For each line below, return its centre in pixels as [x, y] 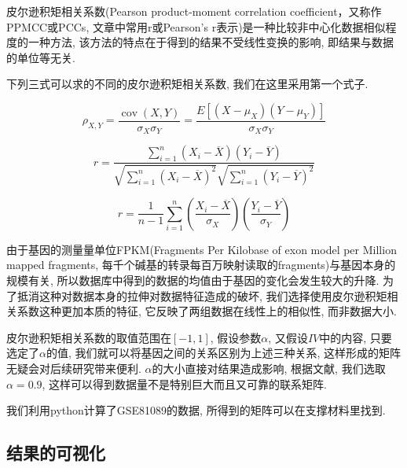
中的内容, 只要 [356, 337]
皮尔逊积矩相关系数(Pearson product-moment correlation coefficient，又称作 [194, 11]
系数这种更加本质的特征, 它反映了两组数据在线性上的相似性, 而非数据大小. [207, 311]
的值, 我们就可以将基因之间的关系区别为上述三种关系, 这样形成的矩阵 [224, 353]
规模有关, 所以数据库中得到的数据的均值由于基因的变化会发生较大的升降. [193, 280]
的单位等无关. [41, 57]
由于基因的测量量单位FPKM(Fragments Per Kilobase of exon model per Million [202, 249]
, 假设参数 [236, 337]
